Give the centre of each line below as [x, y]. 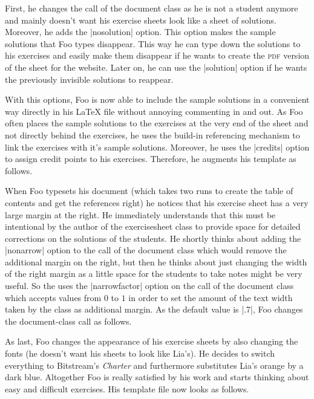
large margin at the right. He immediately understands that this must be [140, 214]
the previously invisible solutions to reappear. [89, 79]
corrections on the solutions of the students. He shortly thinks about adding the [153, 238]
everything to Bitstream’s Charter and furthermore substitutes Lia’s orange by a [154, 365]
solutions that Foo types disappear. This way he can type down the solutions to [153, 43]
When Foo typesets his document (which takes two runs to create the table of [149, 191]
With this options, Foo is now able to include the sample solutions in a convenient [157, 99]
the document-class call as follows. [68, 321]
